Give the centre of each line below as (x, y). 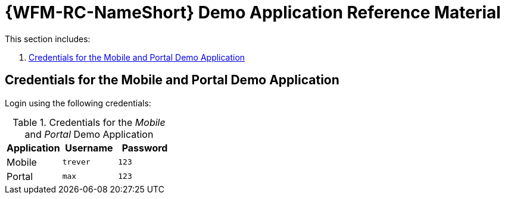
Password (145, 148)
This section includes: (48, 39)
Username (89, 148)
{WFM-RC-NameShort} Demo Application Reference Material (253, 12)
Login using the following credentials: (78, 103)
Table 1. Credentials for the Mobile (89, 122)
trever (76, 162)
